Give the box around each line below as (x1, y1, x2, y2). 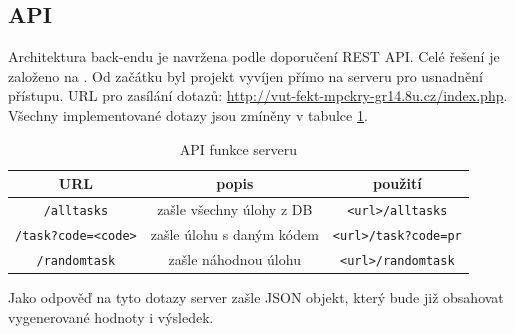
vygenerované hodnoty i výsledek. (8, 306, 214, 327)
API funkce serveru (179, 138, 298, 159)
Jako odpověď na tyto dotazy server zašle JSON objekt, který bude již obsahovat (8, 286, 504, 307)
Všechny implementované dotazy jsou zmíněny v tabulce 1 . (8, 104, 368, 125)
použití (372, 173, 422, 194)
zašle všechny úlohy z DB (157, 199, 313, 220)
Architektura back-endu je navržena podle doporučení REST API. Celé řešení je (8, 46, 500, 67)
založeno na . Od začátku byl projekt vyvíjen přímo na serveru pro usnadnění (8, 65, 483, 86)
